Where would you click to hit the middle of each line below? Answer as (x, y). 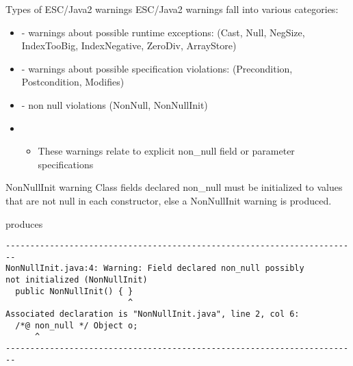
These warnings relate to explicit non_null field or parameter (166, 151)
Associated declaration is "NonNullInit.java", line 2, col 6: (153, 314)
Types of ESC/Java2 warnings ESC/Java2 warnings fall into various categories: (172, 9)
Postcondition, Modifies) (73, 82)
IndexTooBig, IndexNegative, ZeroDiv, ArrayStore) (129, 45)
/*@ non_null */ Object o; (77, 325)
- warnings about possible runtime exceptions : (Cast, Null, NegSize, (163, 32)
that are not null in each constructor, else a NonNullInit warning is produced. (169, 200)
